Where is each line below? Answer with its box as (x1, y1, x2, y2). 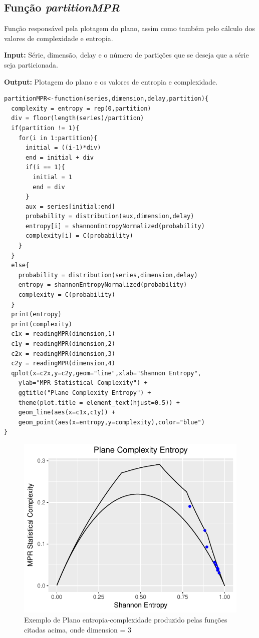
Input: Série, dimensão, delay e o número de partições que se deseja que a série (4, 50, 249, 60)
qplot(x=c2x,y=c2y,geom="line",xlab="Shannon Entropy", (11, 369, 201, 377)
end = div (33, 183, 65, 191)
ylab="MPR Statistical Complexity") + (18, 379, 148, 387)
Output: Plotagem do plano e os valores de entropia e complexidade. (4, 76, 218, 87)
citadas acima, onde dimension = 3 (24, 624, 132, 634)
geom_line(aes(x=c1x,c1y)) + (18, 409, 115, 416)
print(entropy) (11, 311, 62, 318)
